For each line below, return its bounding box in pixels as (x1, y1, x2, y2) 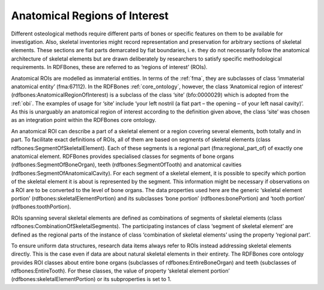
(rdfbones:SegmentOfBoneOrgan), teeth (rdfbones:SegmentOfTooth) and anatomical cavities (11, 161, 242, 168)
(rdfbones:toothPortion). (11, 203, 71, 210)
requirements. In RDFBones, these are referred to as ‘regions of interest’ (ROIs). (11, 64, 208, 71)
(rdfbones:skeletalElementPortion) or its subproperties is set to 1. (11, 276, 172, 283)
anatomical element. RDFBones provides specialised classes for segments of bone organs (11, 153, 234, 160)
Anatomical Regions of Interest (11, 9, 169, 22)
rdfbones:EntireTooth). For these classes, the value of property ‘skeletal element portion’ (11, 267, 230, 274)
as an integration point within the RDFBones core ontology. (11, 116, 157, 124)
